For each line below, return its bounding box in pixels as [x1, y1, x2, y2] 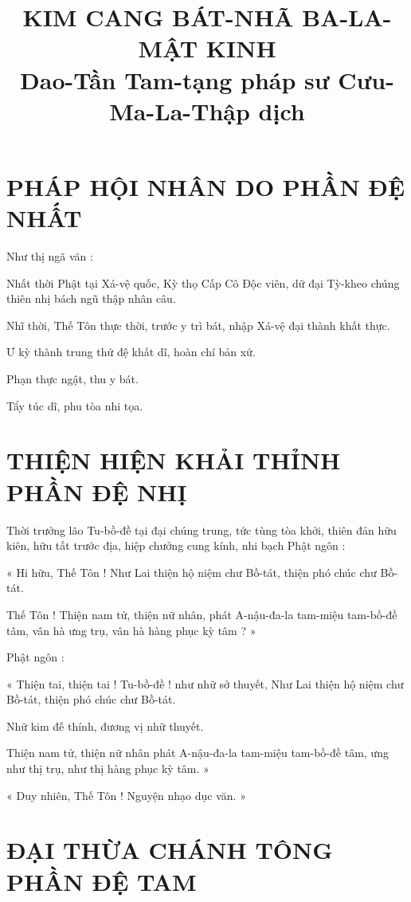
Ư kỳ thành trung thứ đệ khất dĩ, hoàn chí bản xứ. [6, 343, 256, 360]
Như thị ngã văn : [6, 248, 93, 265]
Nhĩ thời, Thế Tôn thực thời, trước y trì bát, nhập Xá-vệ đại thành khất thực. [6, 316, 390, 333]
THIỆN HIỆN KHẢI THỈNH [6, 444, 341, 476]
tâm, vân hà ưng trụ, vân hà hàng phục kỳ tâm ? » [6, 622, 256, 638]
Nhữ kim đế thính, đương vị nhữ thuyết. [6, 717, 204, 734]
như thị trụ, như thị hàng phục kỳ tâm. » [6, 760, 209, 777]
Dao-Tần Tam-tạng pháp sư [20, 63, 330, 96]
